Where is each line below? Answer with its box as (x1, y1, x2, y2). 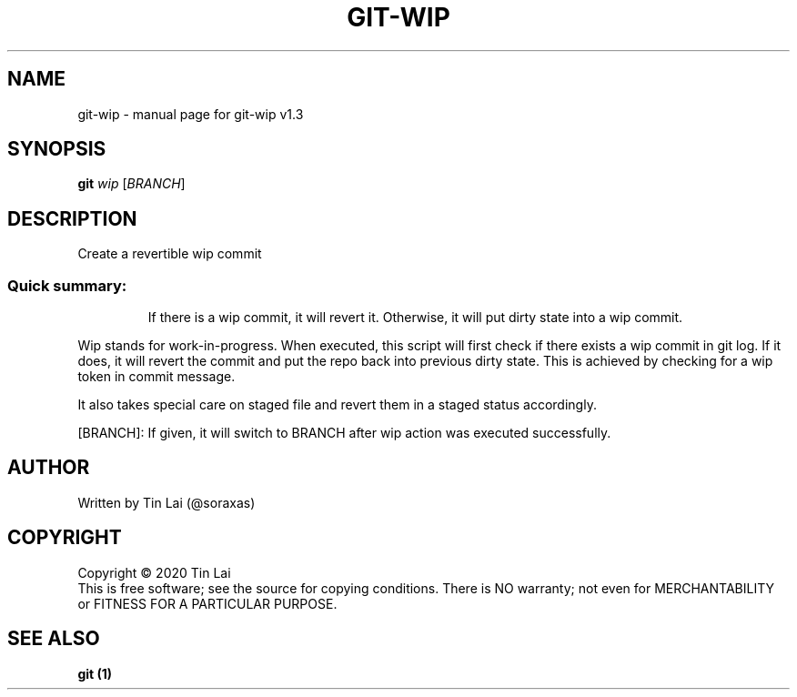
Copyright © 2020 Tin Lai (77, 564, 231, 581)
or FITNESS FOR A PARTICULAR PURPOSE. (77, 595, 338, 611)
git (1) (77, 665, 113, 682)
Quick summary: (7, 276, 127, 295)
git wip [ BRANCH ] (77, 176, 186, 192)
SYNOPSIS (7, 137, 106, 161)
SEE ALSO (7, 627, 100, 651)
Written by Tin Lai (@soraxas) (77, 494, 256, 510)
